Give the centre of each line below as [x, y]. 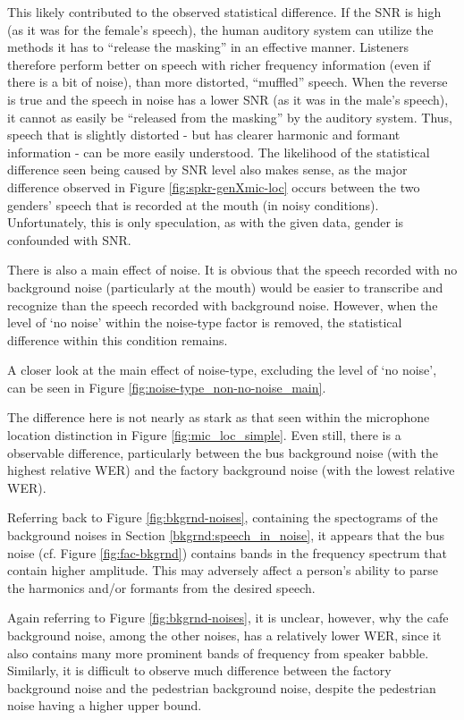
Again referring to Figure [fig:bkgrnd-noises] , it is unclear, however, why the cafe [228, 618]
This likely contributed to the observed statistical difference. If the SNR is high [224, 12]
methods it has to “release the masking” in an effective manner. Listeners [208, 47]
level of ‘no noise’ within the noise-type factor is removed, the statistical [205, 322]
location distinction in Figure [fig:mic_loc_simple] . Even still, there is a [204, 435]
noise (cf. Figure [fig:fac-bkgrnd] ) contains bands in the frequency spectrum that [227, 552]
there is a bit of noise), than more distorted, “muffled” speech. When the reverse [228, 82]
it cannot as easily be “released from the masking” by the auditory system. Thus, [230, 117]
